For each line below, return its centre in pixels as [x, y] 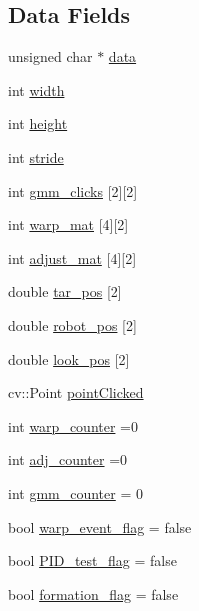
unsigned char [50, 56]
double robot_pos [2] [72, 324]
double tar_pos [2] [65, 291]
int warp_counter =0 [73, 425]
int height [38, 123]
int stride [36, 156]
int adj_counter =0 [68, 459]
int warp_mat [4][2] [68, 224]
